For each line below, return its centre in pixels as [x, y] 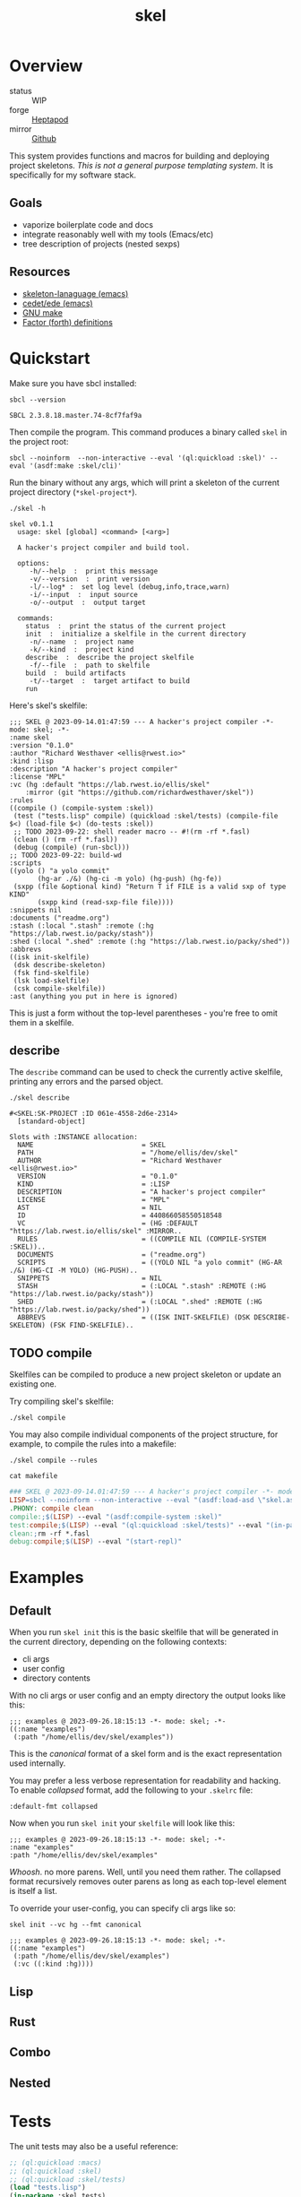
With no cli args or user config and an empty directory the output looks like [148, 1696]
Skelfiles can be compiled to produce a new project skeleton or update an [146, 1375]
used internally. [38, 1763]
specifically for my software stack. [73, 175]
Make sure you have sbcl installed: [73, 383]
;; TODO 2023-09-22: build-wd [66, 855]
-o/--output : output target [87, 602]
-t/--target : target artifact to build [110, 681]
